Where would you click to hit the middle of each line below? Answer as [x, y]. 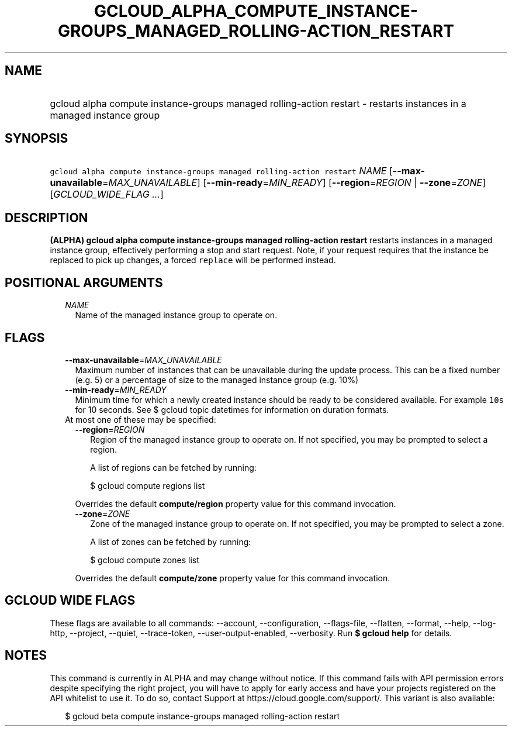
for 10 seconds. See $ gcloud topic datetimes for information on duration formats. [232, 409]
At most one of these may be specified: [141, 419]
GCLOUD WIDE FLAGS [70, 601]
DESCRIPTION [46, 218]
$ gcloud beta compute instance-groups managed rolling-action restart [203, 716]
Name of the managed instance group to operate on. [176, 315]
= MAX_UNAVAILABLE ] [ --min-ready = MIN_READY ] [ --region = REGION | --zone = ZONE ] [294, 183]
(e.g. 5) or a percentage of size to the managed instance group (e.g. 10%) [217, 380]
